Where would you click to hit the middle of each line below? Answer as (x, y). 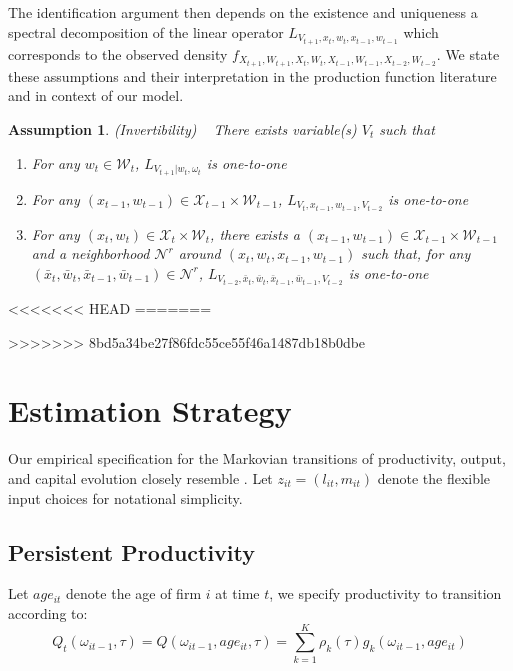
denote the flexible (434, 477)
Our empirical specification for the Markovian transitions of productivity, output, (257, 458)
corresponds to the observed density (118, 53)
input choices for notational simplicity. (125, 497)
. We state (468, 53)
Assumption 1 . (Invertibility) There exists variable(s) (182, 128)
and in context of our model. (96, 95)
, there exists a (255, 233)
